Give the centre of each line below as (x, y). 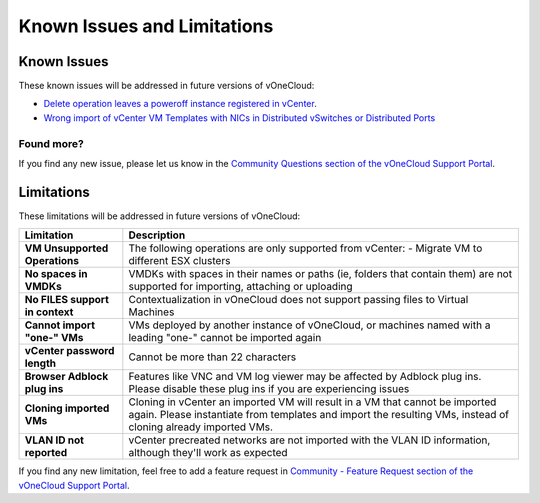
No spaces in (56, 274)
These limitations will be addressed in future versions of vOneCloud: (159, 216)
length (40, 363)
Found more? (51, 143)
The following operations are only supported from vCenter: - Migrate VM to (305, 248)
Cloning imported (67, 408)
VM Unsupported (66, 248)
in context (49, 312)
